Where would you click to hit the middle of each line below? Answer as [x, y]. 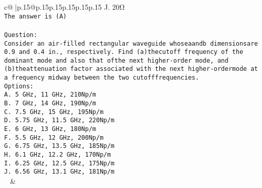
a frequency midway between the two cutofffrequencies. [102, 78]
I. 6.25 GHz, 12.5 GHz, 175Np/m [59, 163]
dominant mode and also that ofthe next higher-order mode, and [116, 60]
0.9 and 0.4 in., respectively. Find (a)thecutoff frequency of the [124, 52]
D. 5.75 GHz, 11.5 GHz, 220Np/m [59, 120]
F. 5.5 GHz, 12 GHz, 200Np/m [54, 137]
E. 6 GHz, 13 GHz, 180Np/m [50, 129]
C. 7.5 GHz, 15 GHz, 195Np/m [54, 112]
